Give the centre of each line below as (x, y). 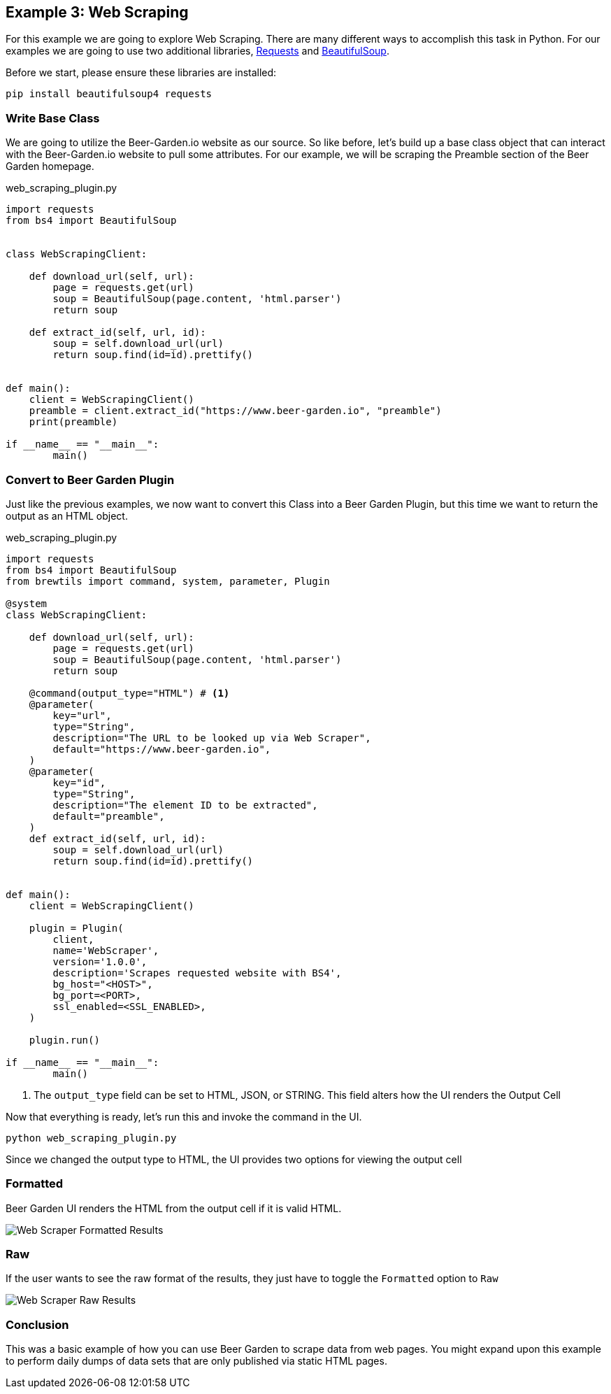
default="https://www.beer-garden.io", (162, 749)
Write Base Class (53, 118)
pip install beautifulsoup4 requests (109, 94)
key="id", (79, 782)
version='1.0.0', (100, 961)
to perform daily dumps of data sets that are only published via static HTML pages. (196, 1361)
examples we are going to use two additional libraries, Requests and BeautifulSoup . (197, 51)
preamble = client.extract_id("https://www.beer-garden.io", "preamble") (235, 411)
